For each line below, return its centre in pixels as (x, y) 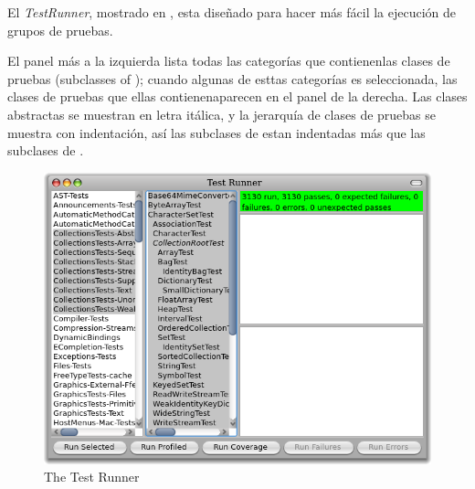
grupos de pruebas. (60, 30)
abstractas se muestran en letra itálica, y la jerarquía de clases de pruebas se (222, 114)
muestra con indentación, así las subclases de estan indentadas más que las (216, 132)
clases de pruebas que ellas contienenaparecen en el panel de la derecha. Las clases (237, 96)
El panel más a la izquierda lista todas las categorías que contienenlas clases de (229, 61)
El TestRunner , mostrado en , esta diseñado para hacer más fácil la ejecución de (232, 12)
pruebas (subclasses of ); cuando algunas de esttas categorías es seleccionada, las (232, 78)
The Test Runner (92, 477)
